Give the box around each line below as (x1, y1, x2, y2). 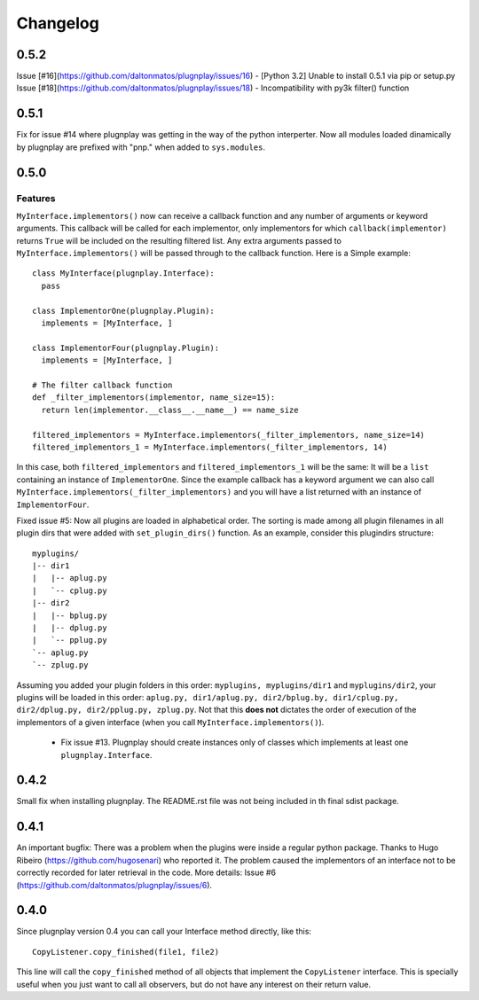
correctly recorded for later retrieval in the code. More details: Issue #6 (16, 867, 277, 878)
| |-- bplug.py (32, 610, 107, 621)
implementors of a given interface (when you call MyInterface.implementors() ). (16, 716, 325, 727)
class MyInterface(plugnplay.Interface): (32, 269, 215, 278)
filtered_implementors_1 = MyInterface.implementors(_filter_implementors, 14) (32, 441, 388, 452)
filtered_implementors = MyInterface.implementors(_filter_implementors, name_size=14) (32, 430, 426, 440)
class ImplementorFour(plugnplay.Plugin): (32, 342, 220, 353)
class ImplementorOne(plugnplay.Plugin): (32, 306, 215, 316)
